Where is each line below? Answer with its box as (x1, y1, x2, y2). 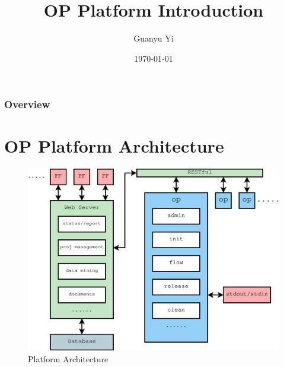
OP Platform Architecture (4, 134, 224, 158)
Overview (4, 97, 50, 112)
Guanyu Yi (133, 32, 174, 45)
